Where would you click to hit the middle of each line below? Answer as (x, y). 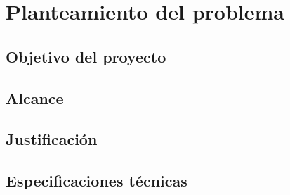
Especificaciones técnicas (97, 181)
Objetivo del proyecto (86, 56)
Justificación (52, 139)
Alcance (35, 97)
